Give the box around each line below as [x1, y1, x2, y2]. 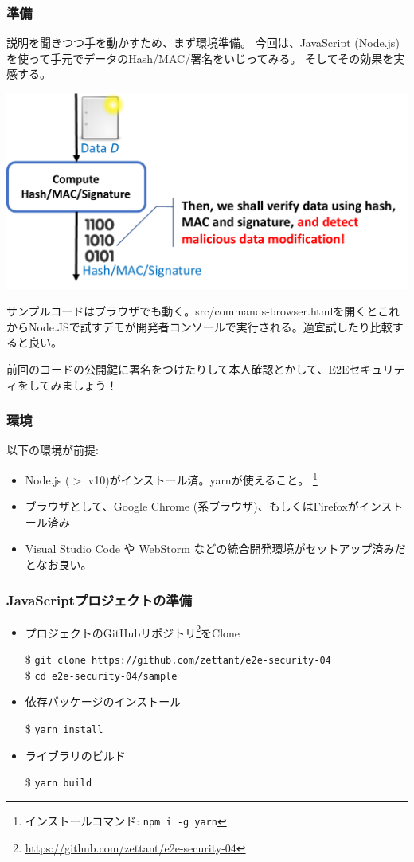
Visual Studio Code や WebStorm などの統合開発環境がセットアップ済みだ [25, 540, 406, 557]
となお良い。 [25, 556, 92, 572]
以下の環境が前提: [6, 441, 99, 458]
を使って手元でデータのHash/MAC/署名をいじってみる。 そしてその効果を [6, 49, 394, 66]
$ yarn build [25, 774, 92, 790]
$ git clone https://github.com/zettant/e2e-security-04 [25, 651, 331, 668]
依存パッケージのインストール [25, 693, 182, 710]
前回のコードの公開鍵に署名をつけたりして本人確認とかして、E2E [6, 360, 350, 377]
